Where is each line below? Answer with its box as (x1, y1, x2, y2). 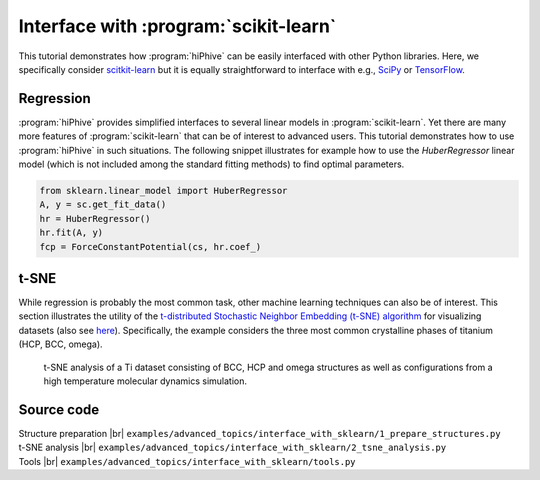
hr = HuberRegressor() (39, 213, 151, 224)
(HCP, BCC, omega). (18, 338, 104, 350)
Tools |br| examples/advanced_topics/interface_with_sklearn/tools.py (18, 455, 356, 467)
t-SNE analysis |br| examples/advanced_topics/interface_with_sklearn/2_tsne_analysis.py (18, 441, 447, 454)
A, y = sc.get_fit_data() (39, 199, 167, 210)
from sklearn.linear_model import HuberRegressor (39, 185, 288, 196)
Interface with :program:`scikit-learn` (18, 15, 337, 37)
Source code (18, 401, 100, 418)
